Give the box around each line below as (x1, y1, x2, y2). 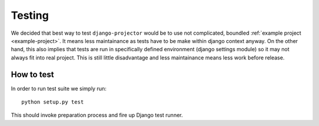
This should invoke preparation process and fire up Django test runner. (11, 112, 183, 119)
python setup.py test (21, 99, 84, 105)
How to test (11, 69, 54, 79)
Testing (11, 9, 49, 22)
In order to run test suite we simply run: (11, 85, 107, 92)
